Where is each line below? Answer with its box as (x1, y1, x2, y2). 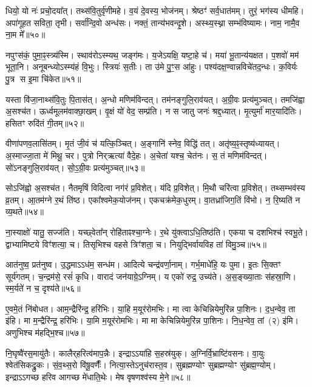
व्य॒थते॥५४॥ (5, 205, 44, 218)
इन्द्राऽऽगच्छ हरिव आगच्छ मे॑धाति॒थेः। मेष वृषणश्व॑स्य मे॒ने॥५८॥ (5, 370, 191, 383)
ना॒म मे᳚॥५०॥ (5, 28, 46, 41)
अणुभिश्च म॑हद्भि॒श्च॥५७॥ (5, 326, 85, 339)
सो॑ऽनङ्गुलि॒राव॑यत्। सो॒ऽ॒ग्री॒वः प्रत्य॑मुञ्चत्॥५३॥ (5, 161, 145, 173)
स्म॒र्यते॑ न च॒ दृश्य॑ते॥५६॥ (5, 282, 81, 295)
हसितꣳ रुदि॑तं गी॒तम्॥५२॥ (5, 116, 84, 129)
